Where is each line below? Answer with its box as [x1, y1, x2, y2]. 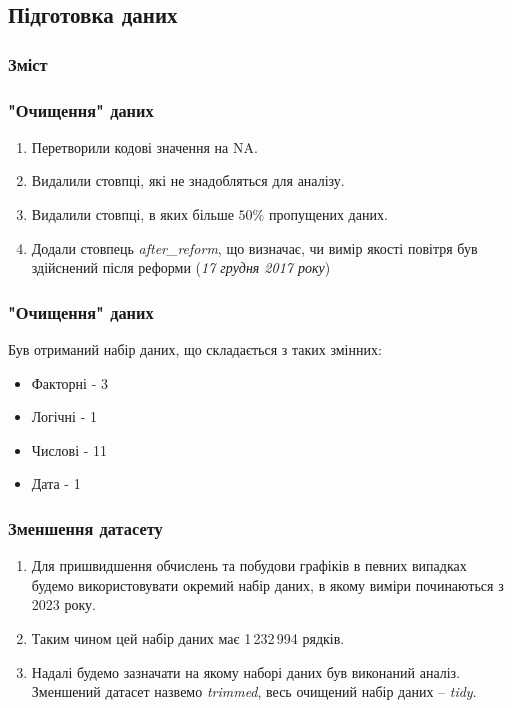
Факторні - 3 [31, 372, 108, 393]
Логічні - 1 [31, 406, 97, 427]
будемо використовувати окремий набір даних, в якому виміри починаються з [31, 574, 504, 595]
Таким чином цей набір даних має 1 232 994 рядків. [31, 628, 345, 648]
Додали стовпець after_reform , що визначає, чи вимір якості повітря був [31, 237, 478, 258]
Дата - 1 [31, 473, 81, 494]
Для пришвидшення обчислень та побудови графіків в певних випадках [31, 555, 467, 576]
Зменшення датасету [8, 515, 163, 540]
